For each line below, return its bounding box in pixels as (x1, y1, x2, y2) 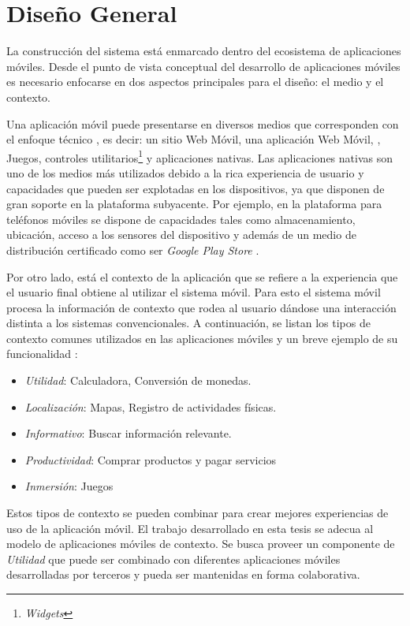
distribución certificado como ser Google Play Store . (6, 241, 259, 258)
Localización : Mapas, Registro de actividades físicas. (24, 398, 277, 415)
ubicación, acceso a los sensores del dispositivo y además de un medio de (6, 226, 356, 243)
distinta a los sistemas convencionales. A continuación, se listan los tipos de (6, 315, 371, 331)
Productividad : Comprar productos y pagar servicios (24, 451, 277, 468)
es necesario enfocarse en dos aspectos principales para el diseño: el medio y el (6, 73, 384, 90)
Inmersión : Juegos (24, 478, 114, 494)
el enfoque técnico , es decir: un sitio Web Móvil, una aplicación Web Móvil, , (6, 131, 381, 147)
